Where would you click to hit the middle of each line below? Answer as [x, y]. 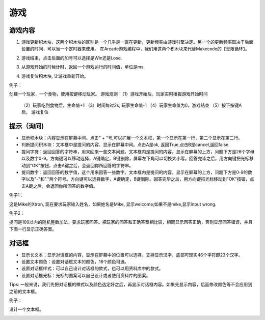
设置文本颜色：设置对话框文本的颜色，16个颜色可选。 [75, 262]
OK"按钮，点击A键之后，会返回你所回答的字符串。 [83, 165]
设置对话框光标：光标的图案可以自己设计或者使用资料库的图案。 [86, 275]
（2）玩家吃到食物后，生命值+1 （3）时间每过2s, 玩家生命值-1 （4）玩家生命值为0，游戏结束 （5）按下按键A [132, 105]
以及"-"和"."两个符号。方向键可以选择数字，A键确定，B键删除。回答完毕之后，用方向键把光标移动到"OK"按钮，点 [140, 179]
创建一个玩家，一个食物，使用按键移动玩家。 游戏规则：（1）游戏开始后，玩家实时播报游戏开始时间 [108, 94]
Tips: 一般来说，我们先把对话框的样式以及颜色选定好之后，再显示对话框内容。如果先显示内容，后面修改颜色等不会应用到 [131, 285]
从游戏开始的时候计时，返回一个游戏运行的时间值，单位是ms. [83, 67]
